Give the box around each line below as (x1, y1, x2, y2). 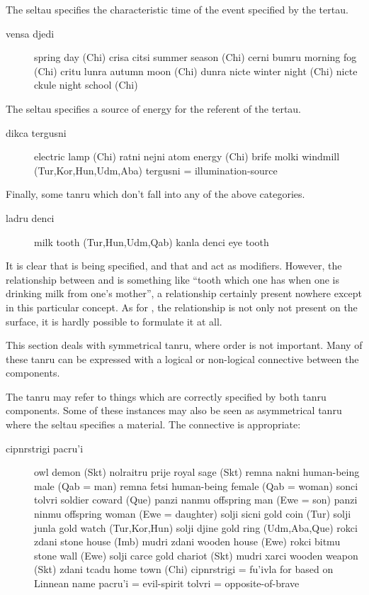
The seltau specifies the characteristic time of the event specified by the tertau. (6, 2, 348, 16)
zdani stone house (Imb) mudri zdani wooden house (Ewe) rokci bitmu (34, 534, 341, 549)
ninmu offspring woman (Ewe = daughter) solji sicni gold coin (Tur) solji (34, 506, 351, 521)
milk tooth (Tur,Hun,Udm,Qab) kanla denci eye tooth (34, 234, 269, 249)
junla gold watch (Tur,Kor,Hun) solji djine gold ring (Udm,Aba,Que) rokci (34, 520, 358, 535)
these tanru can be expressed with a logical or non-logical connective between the (6, 351, 359, 366)
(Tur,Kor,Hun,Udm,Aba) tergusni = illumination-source (34, 162, 278, 177)
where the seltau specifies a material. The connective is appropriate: (6, 417, 301, 432)
